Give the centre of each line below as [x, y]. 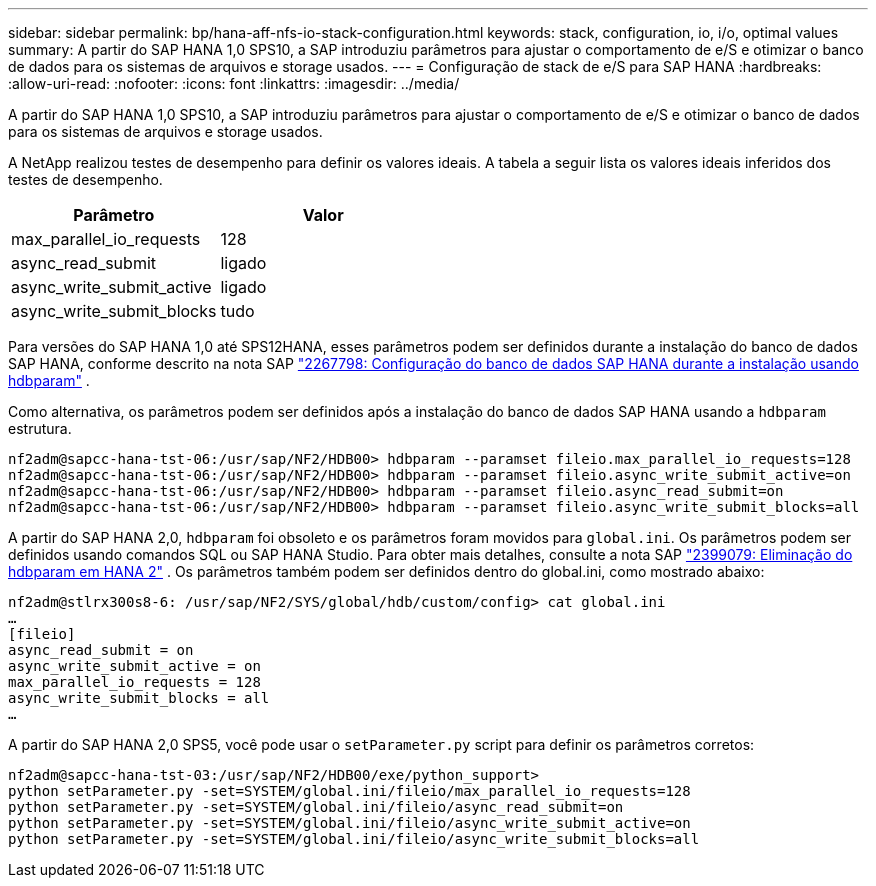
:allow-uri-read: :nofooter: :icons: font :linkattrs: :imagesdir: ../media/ [234, 83]
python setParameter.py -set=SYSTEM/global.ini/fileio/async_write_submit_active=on [349, 823]
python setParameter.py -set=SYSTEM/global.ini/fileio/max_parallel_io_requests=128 [349, 791]
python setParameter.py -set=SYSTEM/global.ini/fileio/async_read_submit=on [316, 807]
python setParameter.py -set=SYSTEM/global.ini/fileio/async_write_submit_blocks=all [354, 839]
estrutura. [40, 428]
